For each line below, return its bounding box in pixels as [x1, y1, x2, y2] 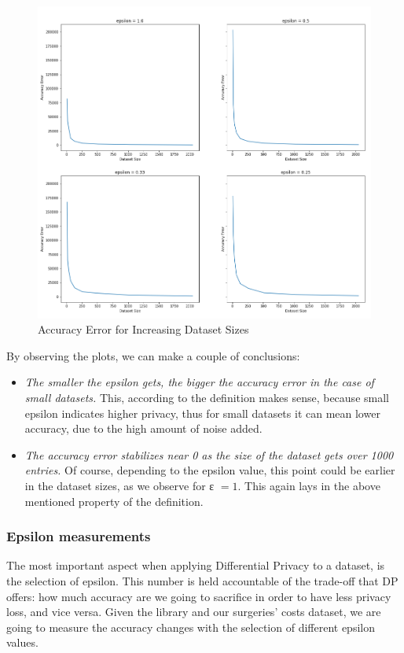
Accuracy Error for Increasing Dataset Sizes [38, 321, 249, 338]
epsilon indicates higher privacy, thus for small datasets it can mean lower [24, 404, 380, 421]
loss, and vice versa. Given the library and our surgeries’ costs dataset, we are [6, 603, 381, 620]
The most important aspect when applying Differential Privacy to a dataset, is [6, 557, 385, 574]
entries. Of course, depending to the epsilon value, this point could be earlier [24, 462, 395, 478]
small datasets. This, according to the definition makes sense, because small [24, 389, 389, 406]
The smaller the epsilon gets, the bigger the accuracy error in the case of [24, 374, 374, 390]
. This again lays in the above [237, 478, 380, 494]
